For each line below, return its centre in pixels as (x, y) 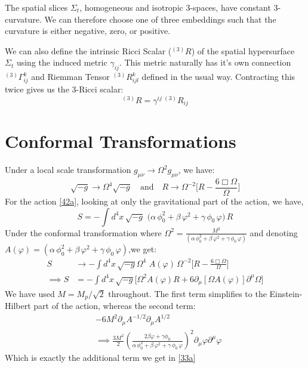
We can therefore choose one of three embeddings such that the (160, 19)
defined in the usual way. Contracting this (218, 77)
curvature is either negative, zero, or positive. (88, 31)
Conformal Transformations (121, 141)
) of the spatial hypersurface (243, 50)
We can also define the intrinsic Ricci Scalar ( (88, 50)
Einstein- (286, 293)
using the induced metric (62, 62)
